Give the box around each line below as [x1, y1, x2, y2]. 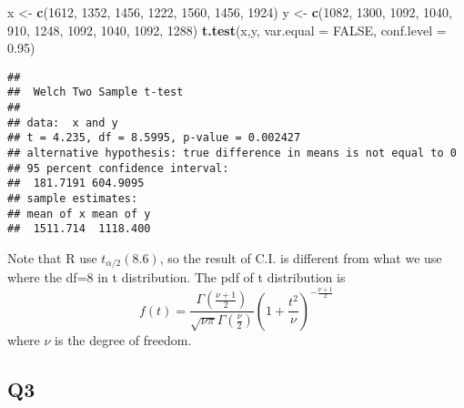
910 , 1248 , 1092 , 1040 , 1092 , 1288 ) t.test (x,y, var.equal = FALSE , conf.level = [7, 20, 447, 39]
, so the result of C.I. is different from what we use [159, 249, 442, 267]
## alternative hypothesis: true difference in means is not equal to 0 [7, 147, 457, 160]
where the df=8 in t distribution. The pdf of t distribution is [7, 268, 346, 287]
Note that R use [7, 249, 97, 267]
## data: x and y [7, 116, 118, 129]
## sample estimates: [7, 192, 138, 206]
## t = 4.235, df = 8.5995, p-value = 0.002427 [7, 131, 301, 145]
